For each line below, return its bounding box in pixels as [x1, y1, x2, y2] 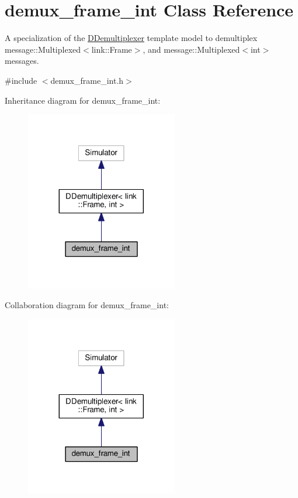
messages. [5, 54, 39, 67]
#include [5, 74, 37, 86]
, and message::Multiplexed [143, 43, 240, 55]
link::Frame [91, 43, 132, 55]
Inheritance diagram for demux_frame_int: [5, 94, 161, 106]
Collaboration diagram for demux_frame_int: [5, 299, 169, 311]
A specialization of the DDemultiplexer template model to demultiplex [5, 32, 258, 44]
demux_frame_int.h [50, 74, 124, 86]
